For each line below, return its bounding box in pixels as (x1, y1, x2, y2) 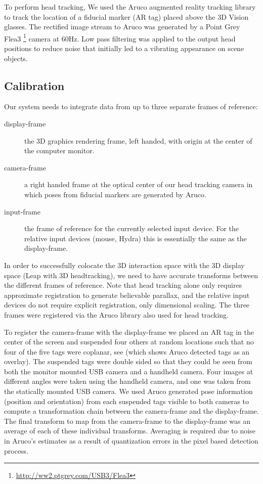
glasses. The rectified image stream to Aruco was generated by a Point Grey (4, 21, 240, 32)
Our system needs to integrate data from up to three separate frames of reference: (4, 101, 258, 112)
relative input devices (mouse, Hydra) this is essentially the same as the (24, 233, 247, 243)
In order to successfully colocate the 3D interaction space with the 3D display (4, 259, 245, 270)
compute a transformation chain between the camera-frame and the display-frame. (4, 406, 259, 416)
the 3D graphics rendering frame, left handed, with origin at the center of (24, 135, 252, 146)
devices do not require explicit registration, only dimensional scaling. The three (4, 299, 250, 310)
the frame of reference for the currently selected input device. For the (24, 223, 239, 234)
